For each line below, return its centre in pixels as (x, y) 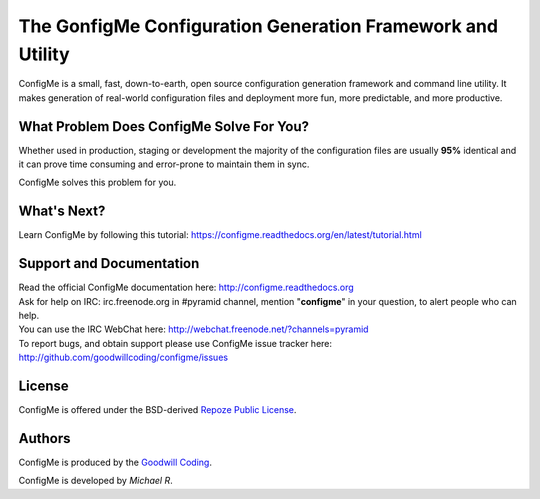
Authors (44, 438)
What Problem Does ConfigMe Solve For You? (164, 126)
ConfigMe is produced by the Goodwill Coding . (115, 462)
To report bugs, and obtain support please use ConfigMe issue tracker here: (175, 343)
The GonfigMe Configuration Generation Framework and (258, 26)
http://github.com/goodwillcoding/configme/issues (123, 357)
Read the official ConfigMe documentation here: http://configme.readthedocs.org (186, 287)
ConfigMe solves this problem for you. (97, 182)
